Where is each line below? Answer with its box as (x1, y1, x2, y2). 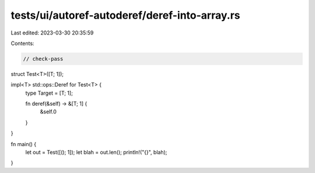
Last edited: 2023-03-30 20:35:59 (10, 29, 94, 36)
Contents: (10, 40, 34, 47)
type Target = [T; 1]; (25, 89, 73, 96)
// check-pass (23, 56, 64, 62)
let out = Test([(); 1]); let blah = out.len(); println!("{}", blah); (25, 149, 167, 156)
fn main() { (10, 140, 37, 147)
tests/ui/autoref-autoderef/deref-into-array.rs (10, 9, 240, 22)
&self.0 (40, 108, 57, 115)
